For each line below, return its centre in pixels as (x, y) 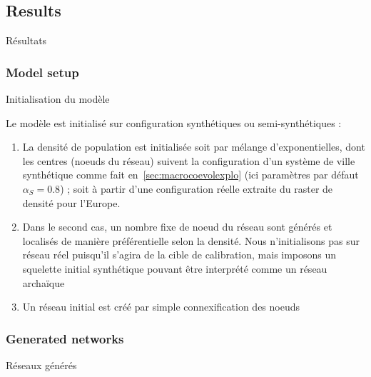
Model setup (42, 72)
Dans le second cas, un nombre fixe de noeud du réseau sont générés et (177, 227)
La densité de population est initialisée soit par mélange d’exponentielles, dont (194, 147)
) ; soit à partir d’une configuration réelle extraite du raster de (197, 188)
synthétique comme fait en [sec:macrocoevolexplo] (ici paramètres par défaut (190, 175)
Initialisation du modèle (58, 99)
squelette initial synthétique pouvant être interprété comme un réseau (175, 268)
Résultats (26, 40)
